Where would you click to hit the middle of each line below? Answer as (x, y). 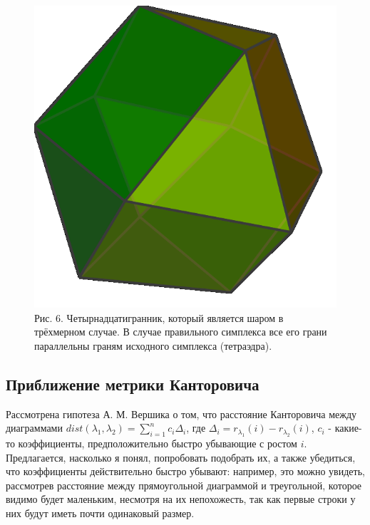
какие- (348, 428)
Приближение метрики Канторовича (133, 384)
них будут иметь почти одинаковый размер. (100, 513)
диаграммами (34, 428)
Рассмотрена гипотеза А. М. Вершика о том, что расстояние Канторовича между (181, 414)
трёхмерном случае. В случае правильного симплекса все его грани (181, 332)
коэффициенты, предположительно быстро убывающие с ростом (158, 443)
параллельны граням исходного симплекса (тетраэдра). (153, 345)
